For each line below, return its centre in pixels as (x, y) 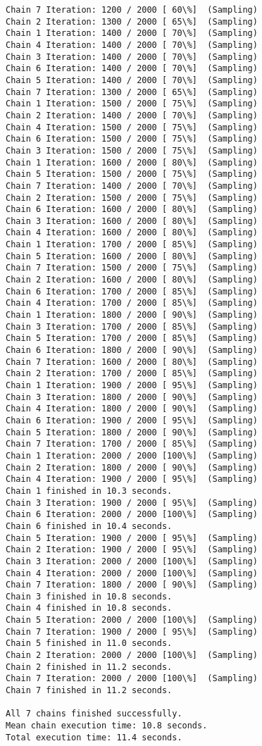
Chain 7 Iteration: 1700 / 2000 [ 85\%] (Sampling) (132, 444)
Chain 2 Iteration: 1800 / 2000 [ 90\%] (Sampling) (132, 467)
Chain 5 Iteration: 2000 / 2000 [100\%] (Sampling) (132, 620)
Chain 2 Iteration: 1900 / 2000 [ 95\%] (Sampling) (132, 550)
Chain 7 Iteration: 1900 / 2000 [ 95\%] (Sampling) (132, 632)
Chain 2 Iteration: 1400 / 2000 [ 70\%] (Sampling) (132, 115)
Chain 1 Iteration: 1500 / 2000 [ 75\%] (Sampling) (132, 104)
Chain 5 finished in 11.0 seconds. (89, 644)
